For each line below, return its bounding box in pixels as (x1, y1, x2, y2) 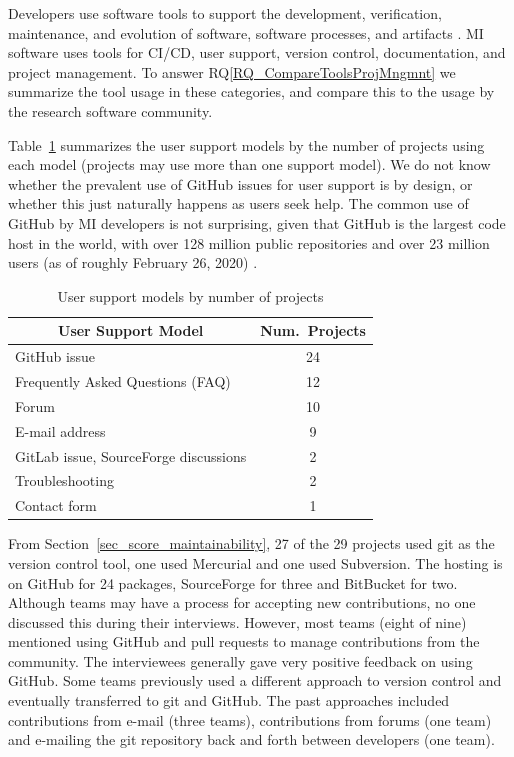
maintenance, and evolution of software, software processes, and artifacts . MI (8, 22, 484, 43)
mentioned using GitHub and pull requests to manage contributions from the (8, 631, 480, 652)
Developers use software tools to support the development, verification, (8, 3, 442, 23)
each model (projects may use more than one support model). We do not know (8, 154, 491, 175)
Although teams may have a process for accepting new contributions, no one (8, 592, 476, 613)
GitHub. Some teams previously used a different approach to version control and (8, 670, 502, 691)
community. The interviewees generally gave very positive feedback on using (8, 650, 473, 671)
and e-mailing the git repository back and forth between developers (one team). (8, 729, 495, 750)
